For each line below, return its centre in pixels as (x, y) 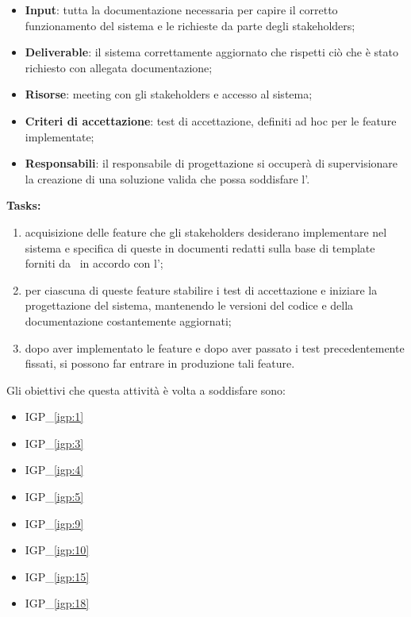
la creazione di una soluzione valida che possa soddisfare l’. (167, 178)
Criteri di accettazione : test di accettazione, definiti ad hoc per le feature (211, 120)
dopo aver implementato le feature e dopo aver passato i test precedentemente (215, 347)
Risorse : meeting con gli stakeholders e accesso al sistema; (169, 94)
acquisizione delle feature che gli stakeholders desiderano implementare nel (206, 231)
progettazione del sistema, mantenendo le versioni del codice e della (189, 305)
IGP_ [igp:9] (54, 523)
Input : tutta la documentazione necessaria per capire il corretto (181, 10)
